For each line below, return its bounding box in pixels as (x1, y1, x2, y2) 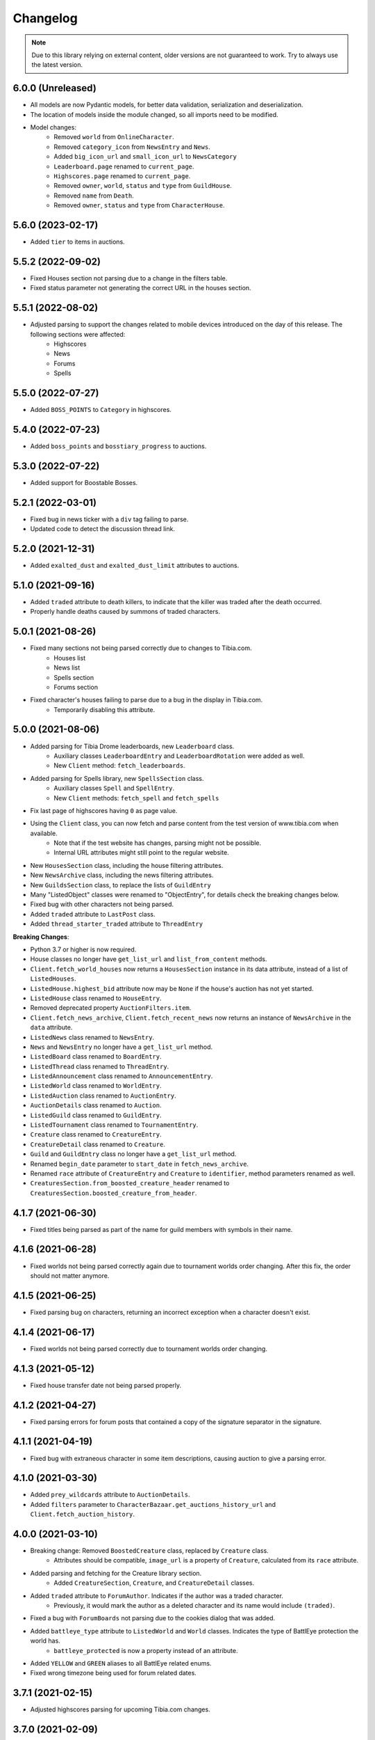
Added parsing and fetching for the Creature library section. (30, 1569, 202, 1577)
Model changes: (30, 123, 76, 132)
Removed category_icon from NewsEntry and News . (53, 143, 211, 151)
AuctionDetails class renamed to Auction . (30, 1101, 162, 1109)
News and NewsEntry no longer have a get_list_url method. (30, 1043, 213, 1051)
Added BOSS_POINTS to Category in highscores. (30, 406, 172, 414)
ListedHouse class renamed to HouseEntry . (30, 994, 162, 1002)
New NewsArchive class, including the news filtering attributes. (30, 871, 214, 880)
